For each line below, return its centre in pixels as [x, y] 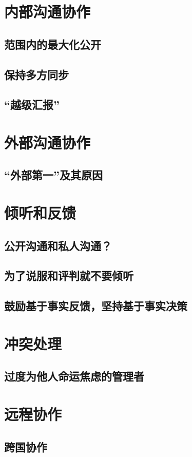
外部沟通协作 [47, 142]
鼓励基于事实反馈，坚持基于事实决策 [96, 306]
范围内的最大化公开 [53, 44]
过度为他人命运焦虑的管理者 [74, 376]
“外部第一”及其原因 [53, 175]
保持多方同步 [36, 74]
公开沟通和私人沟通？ [58, 245]
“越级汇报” [32, 104]
